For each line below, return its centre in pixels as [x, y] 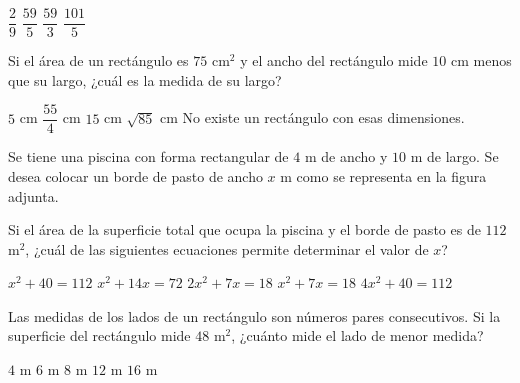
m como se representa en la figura [383, 175]
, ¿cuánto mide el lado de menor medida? [357, 335]
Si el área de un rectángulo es [98, 60]
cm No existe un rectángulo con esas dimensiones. [312, 117]
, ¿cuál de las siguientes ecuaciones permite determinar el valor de [227, 248]
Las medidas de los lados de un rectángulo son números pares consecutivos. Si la [254, 315]
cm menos [481, 60]
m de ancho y [346, 156]
